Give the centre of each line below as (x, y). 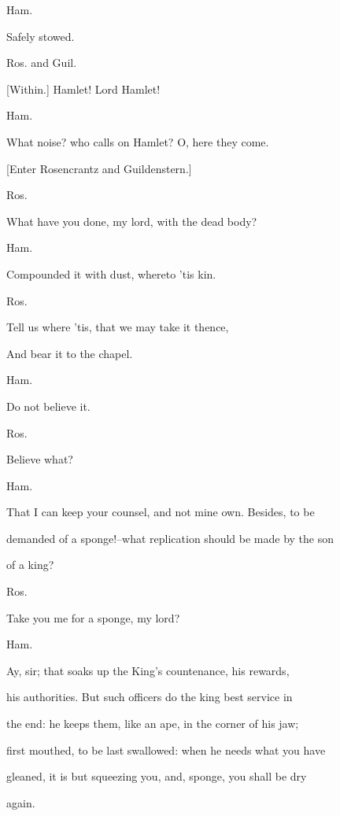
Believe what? (40, 459)
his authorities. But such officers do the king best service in (150, 697)
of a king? (30, 565)
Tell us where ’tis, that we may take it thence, (118, 327)
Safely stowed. (41, 36)
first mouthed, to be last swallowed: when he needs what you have (166, 750)
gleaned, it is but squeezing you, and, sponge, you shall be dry (157, 776)
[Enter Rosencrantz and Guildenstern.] (99, 168)
